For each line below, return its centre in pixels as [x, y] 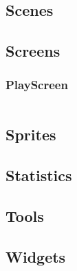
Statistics [39, 175]
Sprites [31, 134]
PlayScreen [37, 85]
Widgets [36, 256]
